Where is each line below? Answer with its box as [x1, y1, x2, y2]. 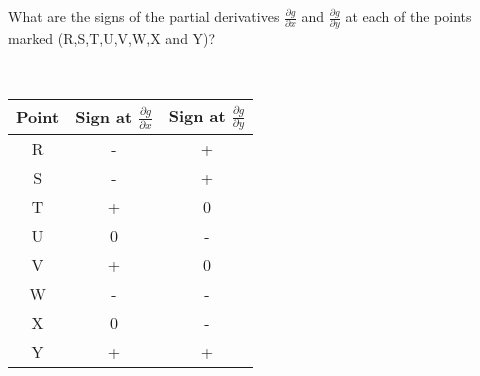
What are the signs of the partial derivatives [8, 6, 280, 26]
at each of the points [345, 6, 472, 26]
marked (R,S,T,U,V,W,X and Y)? [8, 28, 216, 49]
